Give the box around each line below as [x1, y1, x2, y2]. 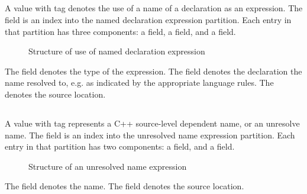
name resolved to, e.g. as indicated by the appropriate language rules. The [5, 76, 274, 89]
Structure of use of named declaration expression [28, 45, 205, 57]
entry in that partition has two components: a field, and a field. [5, 140, 235, 153]
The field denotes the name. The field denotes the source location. [5, 180, 244, 192]
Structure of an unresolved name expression [28, 160, 187, 172]
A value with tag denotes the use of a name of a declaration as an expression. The [5, 2, 303, 14]
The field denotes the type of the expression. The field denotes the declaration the [5, 64, 302, 77]
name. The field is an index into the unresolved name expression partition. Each [5, 128, 295, 141]
